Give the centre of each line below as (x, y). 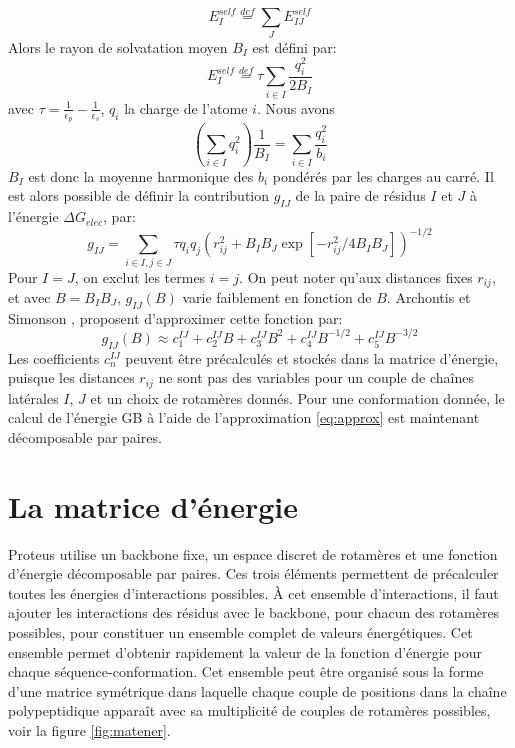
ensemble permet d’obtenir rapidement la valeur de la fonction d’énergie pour (245, 651)
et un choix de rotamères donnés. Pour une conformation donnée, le (297, 397)
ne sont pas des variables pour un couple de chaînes (316, 377)
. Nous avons (295, 107)
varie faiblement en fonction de (277, 297)
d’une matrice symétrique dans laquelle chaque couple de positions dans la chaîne (257, 690)
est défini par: (294, 46)
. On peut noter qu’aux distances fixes (356, 276)
